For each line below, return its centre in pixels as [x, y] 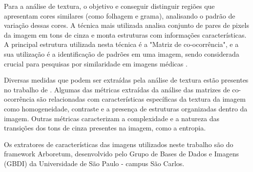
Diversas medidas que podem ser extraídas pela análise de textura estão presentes [126, 80]
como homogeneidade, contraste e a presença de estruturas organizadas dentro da [126, 108]
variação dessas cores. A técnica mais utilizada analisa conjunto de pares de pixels [126, 25]
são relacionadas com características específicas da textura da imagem [141, 99]
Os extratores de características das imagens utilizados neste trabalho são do [119, 144]
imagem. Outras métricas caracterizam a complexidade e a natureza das [112, 118]
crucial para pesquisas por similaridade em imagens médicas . [96, 63]
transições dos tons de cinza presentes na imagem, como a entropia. [105, 128]
